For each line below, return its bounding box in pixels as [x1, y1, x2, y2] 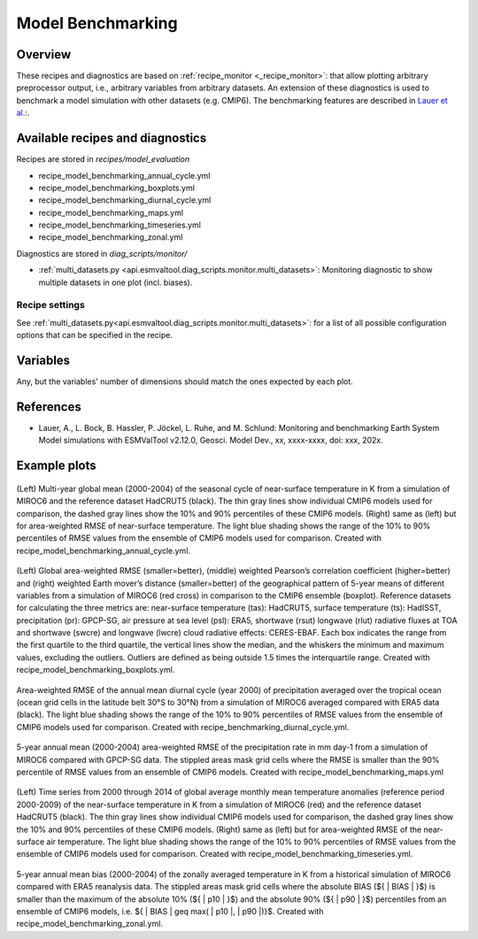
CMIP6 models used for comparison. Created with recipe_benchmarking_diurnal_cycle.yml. [16, 721, 350, 732]
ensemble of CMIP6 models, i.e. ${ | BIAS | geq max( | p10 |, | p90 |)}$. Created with [16, 905, 324, 916]
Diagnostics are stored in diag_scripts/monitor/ [16, 248, 188, 258]
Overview [16, 47, 72, 62]
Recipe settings [16, 299, 86, 312]
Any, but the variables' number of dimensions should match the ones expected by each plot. [16, 376, 353, 387]
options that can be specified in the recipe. [16, 330, 173, 341]
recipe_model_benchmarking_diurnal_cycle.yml [38, 195, 212, 205]
